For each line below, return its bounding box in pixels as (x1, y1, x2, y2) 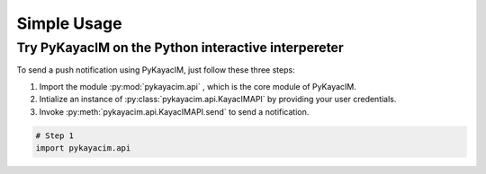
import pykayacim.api (35, 143, 131, 152)
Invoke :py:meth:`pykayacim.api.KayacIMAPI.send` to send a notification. (39, 106, 310, 117)
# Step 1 (35, 130, 75, 141)
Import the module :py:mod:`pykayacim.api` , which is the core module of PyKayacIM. (39, 81, 357, 91)
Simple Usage (16, 13, 122, 33)
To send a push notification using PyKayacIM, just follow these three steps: (16, 65, 296, 75)
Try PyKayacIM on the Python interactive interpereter (16, 39, 344, 56)
